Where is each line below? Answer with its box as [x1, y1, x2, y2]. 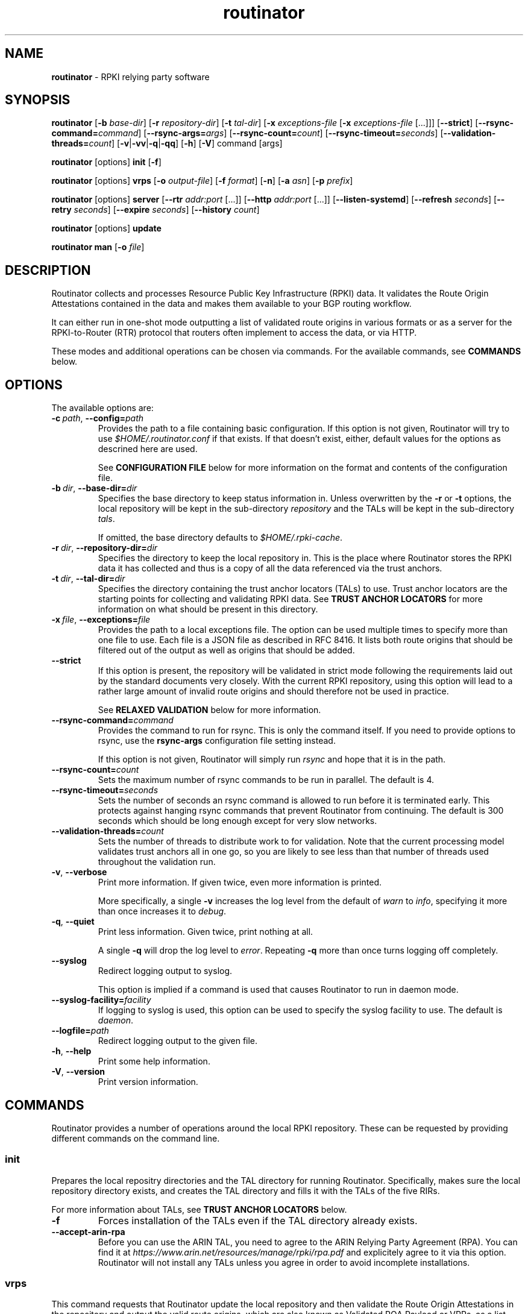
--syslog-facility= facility [51, 995, 151, 1005]
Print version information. [98, 1077, 198, 1087]
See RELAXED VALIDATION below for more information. [98, 705, 321, 715]
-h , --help [51, 1046, 92, 1057]
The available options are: [51, 403, 154, 413]
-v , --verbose [51, 867, 107, 878]
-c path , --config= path [51, 413, 144, 424]
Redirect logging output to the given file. [98, 1036, 258, 1046]
